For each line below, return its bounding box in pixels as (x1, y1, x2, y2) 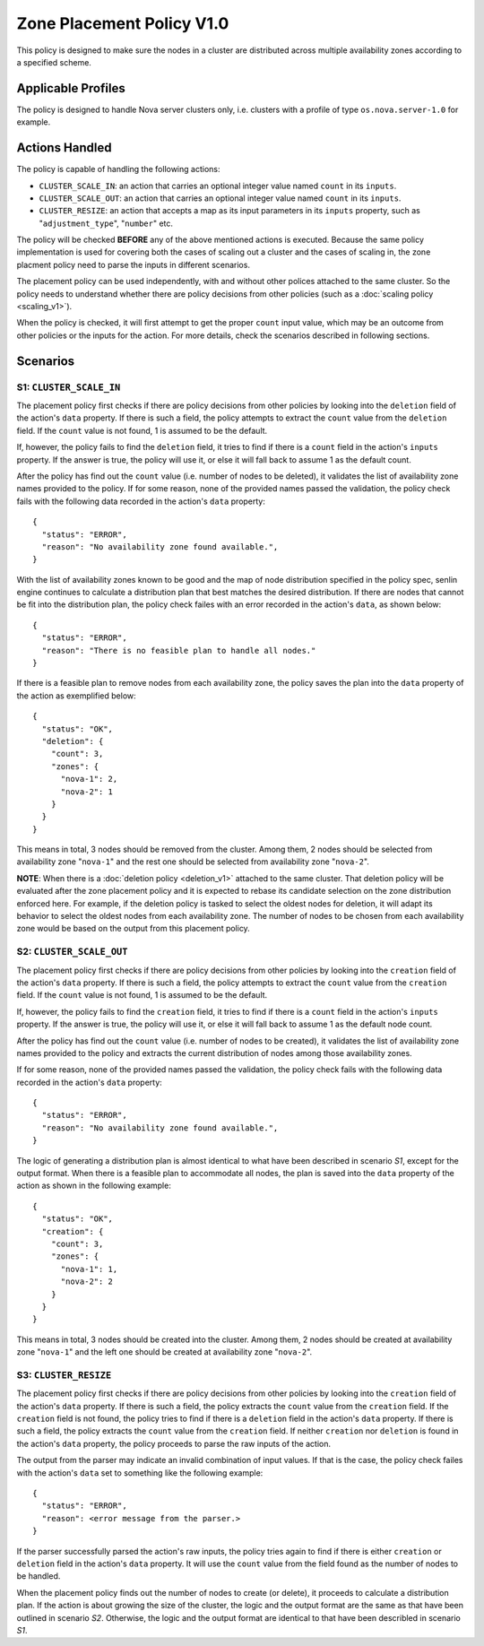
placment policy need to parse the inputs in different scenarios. (16, 259, 251, 270)
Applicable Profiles (16, 81, 125, 96)
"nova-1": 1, (60, 1264, 118, 1274)
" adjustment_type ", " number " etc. (39, 218, 174, 229)
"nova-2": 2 (60, 1277, 114, 1286)
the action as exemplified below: (16, 690, 136, 701)
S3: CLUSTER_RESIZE (16, 1368, 112, 1381)
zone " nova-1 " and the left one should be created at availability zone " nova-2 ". (16, 1347, 313, 1357)
